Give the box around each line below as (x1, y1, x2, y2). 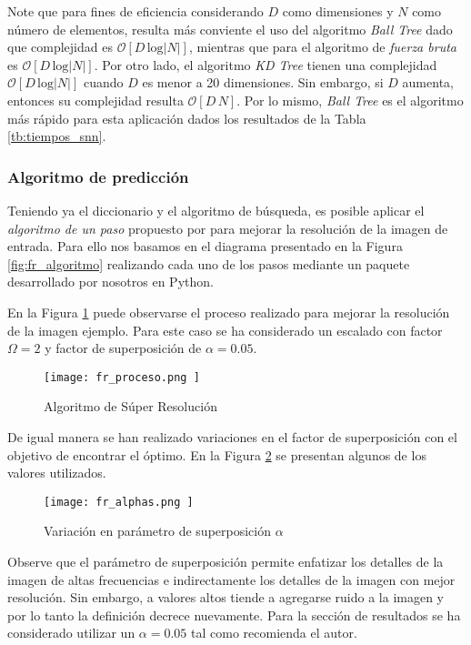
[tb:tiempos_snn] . (7, 126, 106, 146)
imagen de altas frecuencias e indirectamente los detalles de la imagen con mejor (7, 569, 456, 589)
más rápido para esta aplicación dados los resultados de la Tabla (7, 108, 366, 127)
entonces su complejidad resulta (7, 90, 184, 109)
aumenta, (402, 73, 454, 92)
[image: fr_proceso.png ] (44, 370, 200, 384)
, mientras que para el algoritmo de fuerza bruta (188, 37, 456, 56)
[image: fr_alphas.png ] (44, 495, 194, 509)
